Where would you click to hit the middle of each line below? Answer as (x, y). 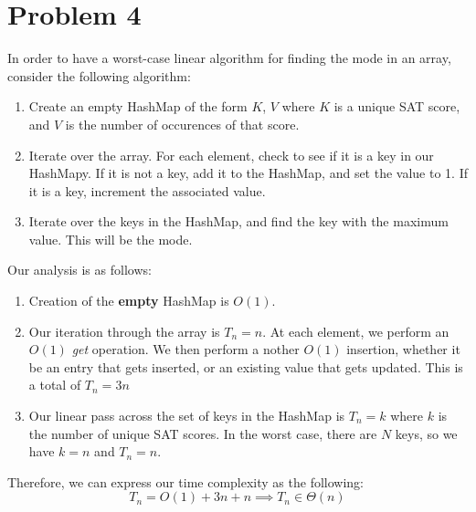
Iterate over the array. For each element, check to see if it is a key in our (231, 155)
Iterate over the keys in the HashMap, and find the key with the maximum (238, 221)
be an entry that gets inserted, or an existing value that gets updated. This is (246, 366)
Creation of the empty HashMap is (129, 301)
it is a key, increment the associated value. (147, 190)
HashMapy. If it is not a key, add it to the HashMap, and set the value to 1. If (248, 173)
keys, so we (426, 433)
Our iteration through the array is (124, 331)
